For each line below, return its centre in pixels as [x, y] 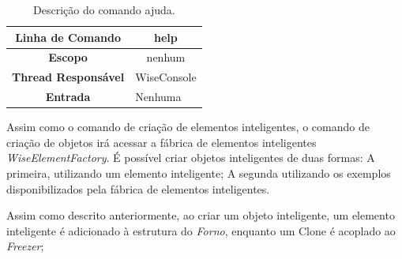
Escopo [68, 57]
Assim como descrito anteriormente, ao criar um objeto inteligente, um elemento [201, 215]
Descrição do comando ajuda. [104, 9]
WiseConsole [166, 77]
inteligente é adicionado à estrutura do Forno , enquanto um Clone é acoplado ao [201, 230]
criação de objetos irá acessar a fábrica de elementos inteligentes [162, 142]
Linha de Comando [68, 37]
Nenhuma [158, 97]
